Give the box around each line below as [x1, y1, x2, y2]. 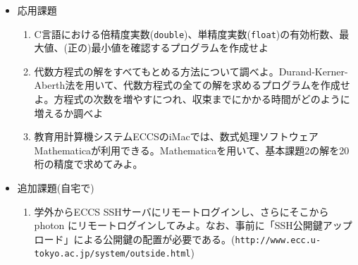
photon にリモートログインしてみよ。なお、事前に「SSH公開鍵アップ [34, 218, 352, 233]
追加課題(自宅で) [17, 180, 94, 195]
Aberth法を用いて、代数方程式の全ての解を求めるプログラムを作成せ [34, 78, 350, 92]
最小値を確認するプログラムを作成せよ [91, 40, 269, 55]
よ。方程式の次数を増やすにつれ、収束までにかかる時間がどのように [34, 92, 350, 106]
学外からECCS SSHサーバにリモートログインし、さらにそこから [34, 204, 329, 218]
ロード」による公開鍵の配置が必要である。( [34, 231, 235, 246]
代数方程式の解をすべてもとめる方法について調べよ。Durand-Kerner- [34, 63, 348, 78]
